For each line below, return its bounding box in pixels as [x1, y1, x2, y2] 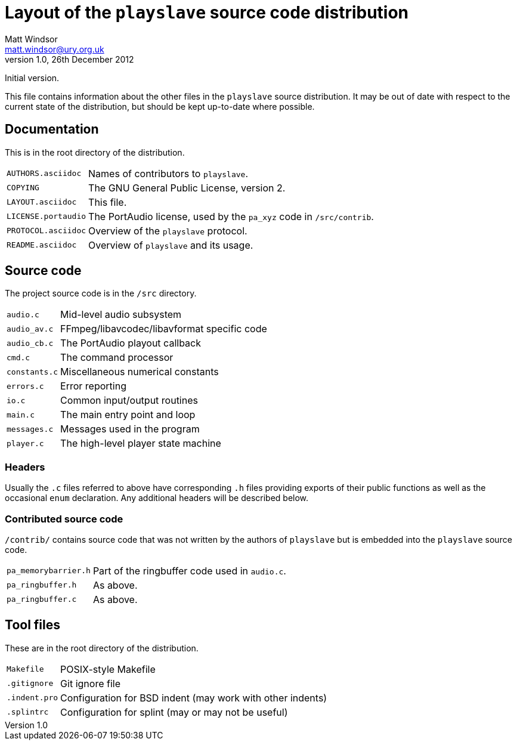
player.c [7, 438, 44, 448]
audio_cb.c [7, 338, 54, 348]
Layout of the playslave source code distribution [5, 2, 409, 23]
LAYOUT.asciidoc [7, 197, 77, 207]
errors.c [7, 381, 44, 391]
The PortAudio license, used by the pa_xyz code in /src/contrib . [88, 210, 374, 222]
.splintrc [7, 707, 49, 717]
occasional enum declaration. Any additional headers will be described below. [5, 493, 309, 503]
